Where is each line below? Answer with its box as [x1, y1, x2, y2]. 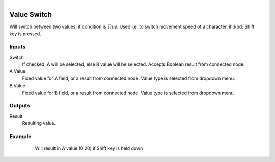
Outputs [9, 102, 31, 110]
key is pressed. [9, 31, 42, 37]
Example [9, 132, 32, 140]
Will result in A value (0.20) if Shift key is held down [35, 145, 143, 151]
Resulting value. [22, 120, 56, 126]
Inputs [9, 43, 26, 50]
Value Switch [9, 10, 52, 19]
